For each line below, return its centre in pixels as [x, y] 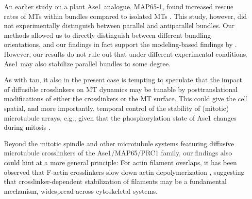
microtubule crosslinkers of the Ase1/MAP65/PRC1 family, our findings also [118, 153]
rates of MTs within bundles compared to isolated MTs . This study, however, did [126, 16]
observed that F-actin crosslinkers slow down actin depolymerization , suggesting [124, 172]
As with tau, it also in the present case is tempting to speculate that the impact [123, 80]
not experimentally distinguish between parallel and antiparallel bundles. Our [119, 25]
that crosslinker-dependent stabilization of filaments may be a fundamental [115, 181]
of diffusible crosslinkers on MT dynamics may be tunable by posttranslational [121, 89]
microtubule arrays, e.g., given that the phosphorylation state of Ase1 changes [120, 117]
